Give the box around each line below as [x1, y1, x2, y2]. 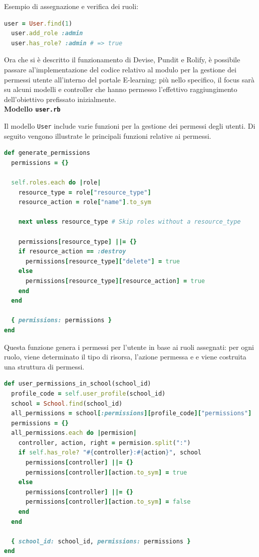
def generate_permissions [4, 149, 90, 157]
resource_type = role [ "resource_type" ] [18, 189, 151, 196]
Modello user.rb [4, 104, 61, 114]
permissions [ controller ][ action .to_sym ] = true [25, 469, 187, 476]
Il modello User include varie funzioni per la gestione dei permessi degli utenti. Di [4, 121, 255, 131]
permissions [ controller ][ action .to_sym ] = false [25, 498, 191, 506]
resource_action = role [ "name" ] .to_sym [18, 199, 151, 206]
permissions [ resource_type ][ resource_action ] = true [25, 277, 205, 285]
